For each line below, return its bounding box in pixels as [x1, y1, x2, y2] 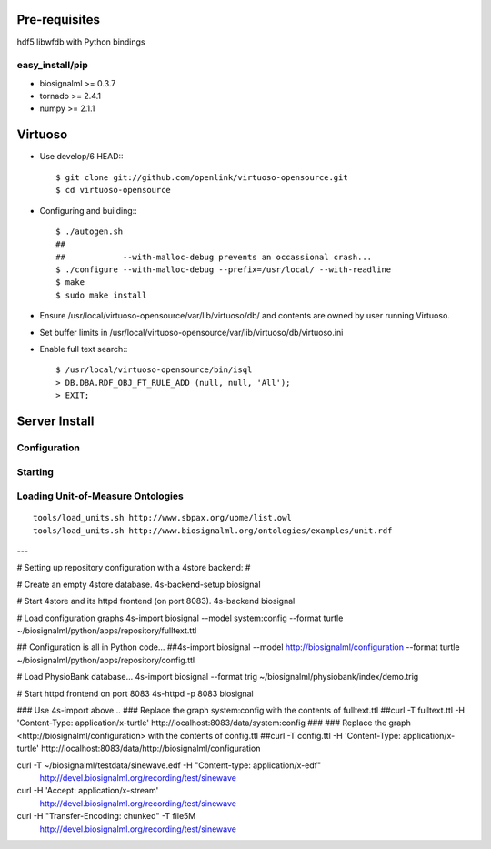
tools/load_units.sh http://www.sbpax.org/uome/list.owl [33, 512, 293, 523]
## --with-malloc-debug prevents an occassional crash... [55, 251, 373, 262]
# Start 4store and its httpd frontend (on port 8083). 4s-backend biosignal [16, 596, 296, 607]
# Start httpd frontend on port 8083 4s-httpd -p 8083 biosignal [16, 688, 254, 699]
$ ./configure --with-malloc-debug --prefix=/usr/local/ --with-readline [55, 265, 392, 275]
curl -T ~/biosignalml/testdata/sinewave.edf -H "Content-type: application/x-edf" [16, 760, 322, 771]
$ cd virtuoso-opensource [55, 185, 172, 196]
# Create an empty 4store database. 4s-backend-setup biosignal [16, 579, 261, 590]
